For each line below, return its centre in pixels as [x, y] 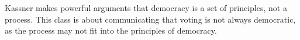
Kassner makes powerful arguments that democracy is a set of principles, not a [146, 8]
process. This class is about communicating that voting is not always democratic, [150, 19]
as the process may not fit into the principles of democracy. [111, 30]
